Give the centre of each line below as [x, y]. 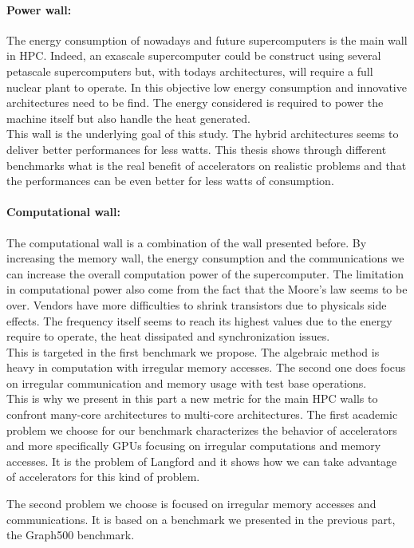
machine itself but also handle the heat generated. [128, 118]
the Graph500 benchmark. [71, 535]
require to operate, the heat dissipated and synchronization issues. [168, 336]
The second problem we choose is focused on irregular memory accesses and [191, 504]
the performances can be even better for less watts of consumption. [170, 181]
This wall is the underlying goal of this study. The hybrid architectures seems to [203, 134]
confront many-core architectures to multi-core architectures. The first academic [202, 414]
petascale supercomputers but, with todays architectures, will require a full [190, 71]
